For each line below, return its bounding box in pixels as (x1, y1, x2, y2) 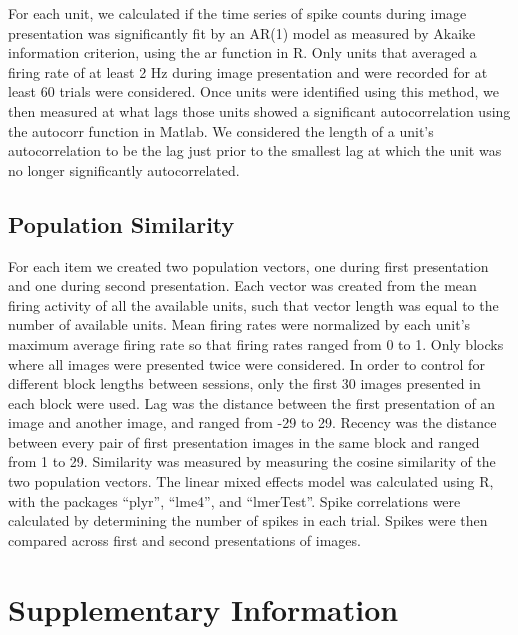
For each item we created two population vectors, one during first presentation (8, 255, 489, 276)
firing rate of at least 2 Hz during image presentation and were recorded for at (8, 61, 488, 82)
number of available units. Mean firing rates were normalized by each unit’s (8, 314, 471, 335)
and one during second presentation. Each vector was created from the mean (8, 275, 477, 296)
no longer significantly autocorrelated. (8, 159, 240, 180)
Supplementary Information (8, 588, 399, 629)
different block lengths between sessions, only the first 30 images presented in (8, 373, 481, 394)
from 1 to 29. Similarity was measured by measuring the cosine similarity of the (8, 451, 496, 472)
